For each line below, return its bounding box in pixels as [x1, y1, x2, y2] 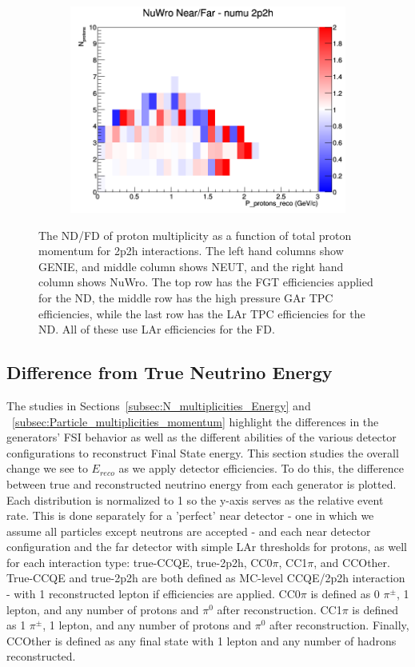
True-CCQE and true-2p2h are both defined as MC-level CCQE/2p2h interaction [6, 569, 405, 586]
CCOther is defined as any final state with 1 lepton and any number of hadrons [6, 632, 397, 649]
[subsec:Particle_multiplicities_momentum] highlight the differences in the [12, 413, 379, 429]
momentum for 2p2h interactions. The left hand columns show [38, 242, 344, 259]
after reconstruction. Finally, [269, 617, 409, 633]
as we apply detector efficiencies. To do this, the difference [118, 460, 404, 477]
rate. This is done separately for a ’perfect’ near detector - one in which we [6, 507, 374, 524]
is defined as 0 [310, 585, 380, 602]
